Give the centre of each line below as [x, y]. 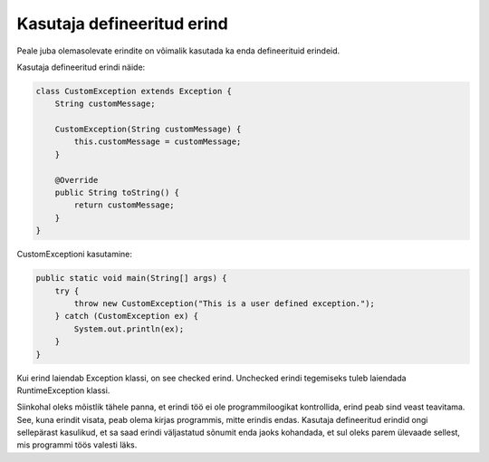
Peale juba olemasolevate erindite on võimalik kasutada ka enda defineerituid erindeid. [178, 51]
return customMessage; [125, 205]
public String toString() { [117, 193]
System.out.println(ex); [129, 329]
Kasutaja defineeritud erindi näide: [81, 67]
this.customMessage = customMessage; [158, 142]
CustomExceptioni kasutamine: [75, 255]
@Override [77, 180]
